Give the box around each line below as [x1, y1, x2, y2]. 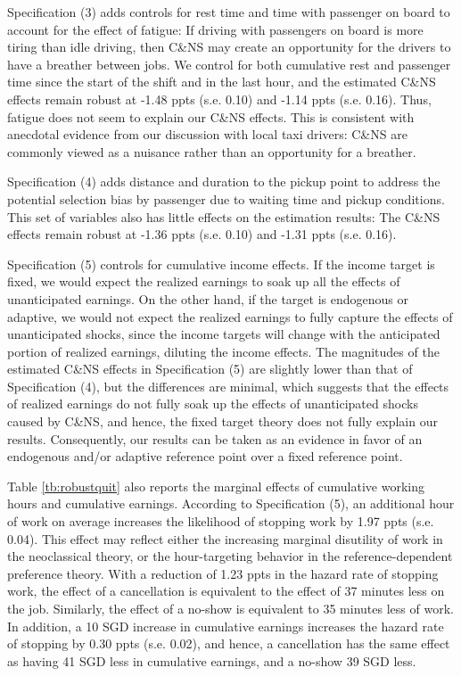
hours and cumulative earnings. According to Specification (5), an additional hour [7, 494, 455, 513]
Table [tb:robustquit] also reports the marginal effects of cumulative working [7, 476, 424, 495]
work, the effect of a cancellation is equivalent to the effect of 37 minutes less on [7, 581, 445, 600]
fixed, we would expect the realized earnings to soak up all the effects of [7, 272, 400, 291]
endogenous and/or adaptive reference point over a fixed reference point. [7, 447, 403, 466]
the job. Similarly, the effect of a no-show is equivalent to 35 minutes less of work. [7, 599, 454, 617]
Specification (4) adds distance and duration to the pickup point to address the [7, 172, 440, 191]
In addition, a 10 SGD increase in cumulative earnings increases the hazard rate [7, 616, 444, 635]
